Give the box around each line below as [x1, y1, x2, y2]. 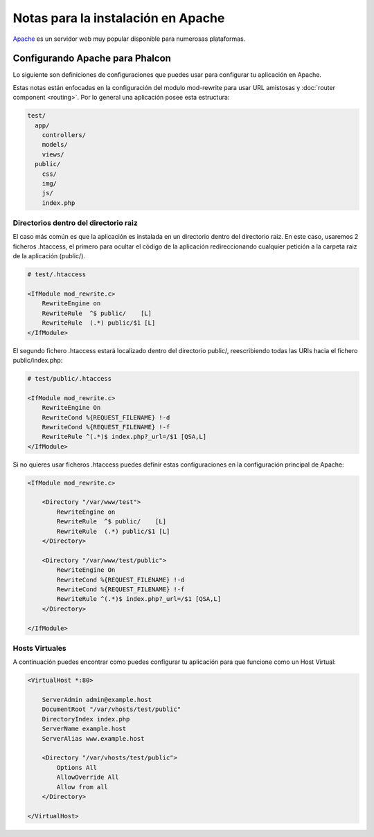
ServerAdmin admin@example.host [42, 696, 152, 703]
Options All [56, 764, 97, 771]
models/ [42, 141, 69, 149]
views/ [42, 150, 64, 159]
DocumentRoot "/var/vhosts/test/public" [42, 705, 181, 713]
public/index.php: [12, 356, 63, 364]
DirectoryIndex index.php [42, 715, 130, 723]
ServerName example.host [42, 725, 127, 733]
